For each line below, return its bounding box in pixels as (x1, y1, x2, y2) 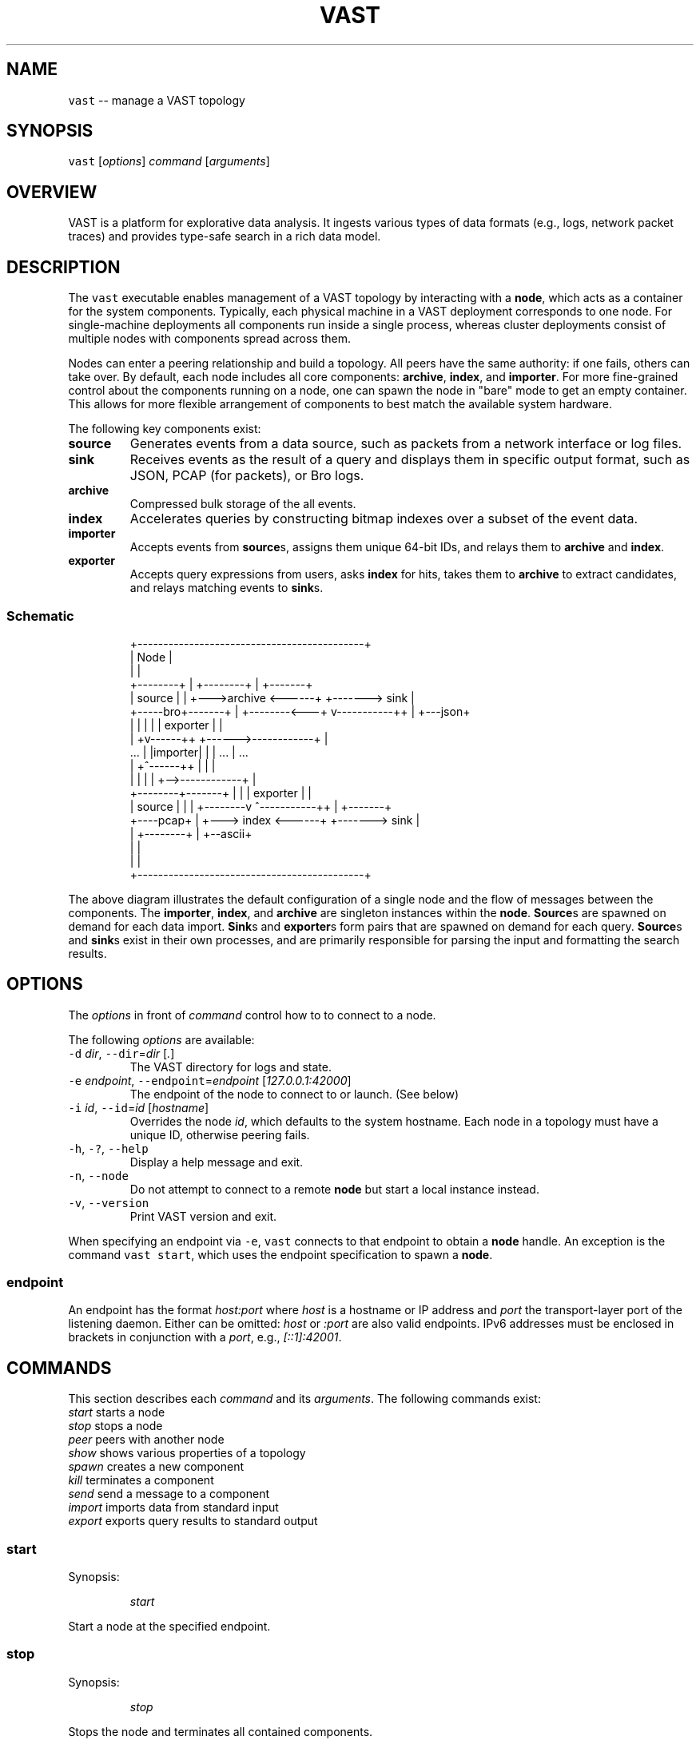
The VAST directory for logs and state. (129, 1059, 332, 1074)
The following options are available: (68, 1032, 255, 1047)
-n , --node (68, 1168, 129, 1182)
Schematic (6, 607, 74, 624)
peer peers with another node (68, 1432, 225, 1447)
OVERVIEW (6, 181, 97, 202)
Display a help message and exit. (129, 1154, 304, 1169)
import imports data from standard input (68, 1500, 279, 1515)
